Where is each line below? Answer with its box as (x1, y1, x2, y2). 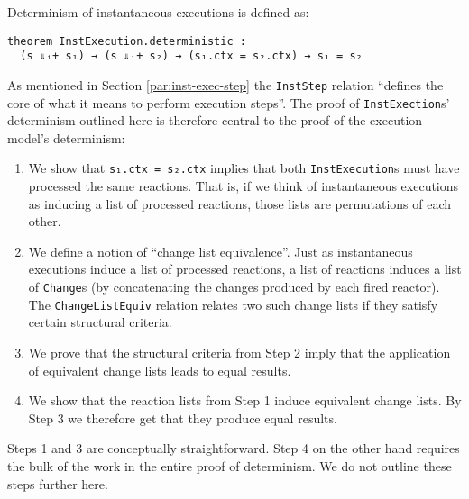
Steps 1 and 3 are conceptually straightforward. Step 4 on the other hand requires (7, 439, 460, 458)
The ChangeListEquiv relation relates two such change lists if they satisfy (28, 295, 438, 313)
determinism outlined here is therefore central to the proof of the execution (7, 111, 423, 130)
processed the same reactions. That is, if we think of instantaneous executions (28, 177, 459, 195)
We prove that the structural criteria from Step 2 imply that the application (28, 342, 451, 361)
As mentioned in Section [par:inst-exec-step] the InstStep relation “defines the (7, 75, 444, 94)
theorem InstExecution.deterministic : (7, 34, 246, 48)
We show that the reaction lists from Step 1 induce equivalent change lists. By (28, 391, 462, 410)
